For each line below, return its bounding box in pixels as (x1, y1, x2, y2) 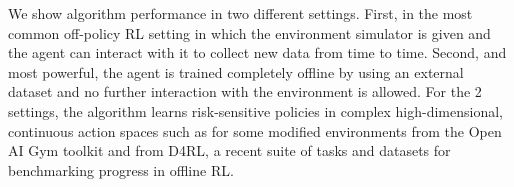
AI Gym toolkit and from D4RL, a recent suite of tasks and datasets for (8, 140, 451, 161)
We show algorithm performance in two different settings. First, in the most (8, 3, 473, 23)
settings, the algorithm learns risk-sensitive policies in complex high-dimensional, (8, 100, 504, 121)
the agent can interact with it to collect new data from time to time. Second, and (8, 42, 507, 63)
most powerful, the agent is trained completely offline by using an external (8, 61, 464, 82)
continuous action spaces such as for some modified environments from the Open (8, 120, 502, 141)
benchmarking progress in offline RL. (8, 159, 234, 180)
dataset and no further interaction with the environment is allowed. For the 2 (8, 81, 482, 102)
